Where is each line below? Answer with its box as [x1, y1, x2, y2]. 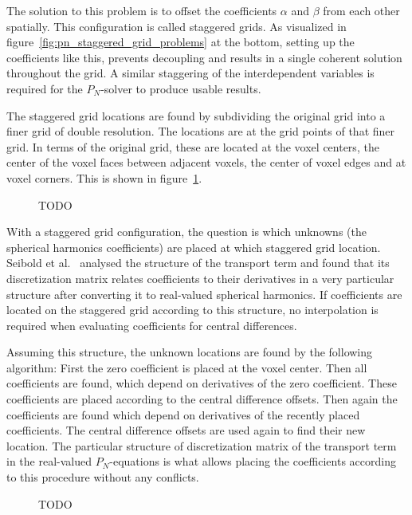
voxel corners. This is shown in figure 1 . [6, 169, 202, 186]
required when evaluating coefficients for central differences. [6, 316, 297, 333]
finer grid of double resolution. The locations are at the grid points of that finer [6, 123, 395, 140]
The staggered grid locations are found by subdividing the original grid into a [6, 107, 386, 124]
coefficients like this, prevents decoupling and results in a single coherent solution [6, 49, 402, 65]
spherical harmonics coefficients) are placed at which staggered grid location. [6, 238, 381, 255]
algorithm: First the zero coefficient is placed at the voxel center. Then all [6, 359, 367, 375]
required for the [6, 80, 83, 96]
